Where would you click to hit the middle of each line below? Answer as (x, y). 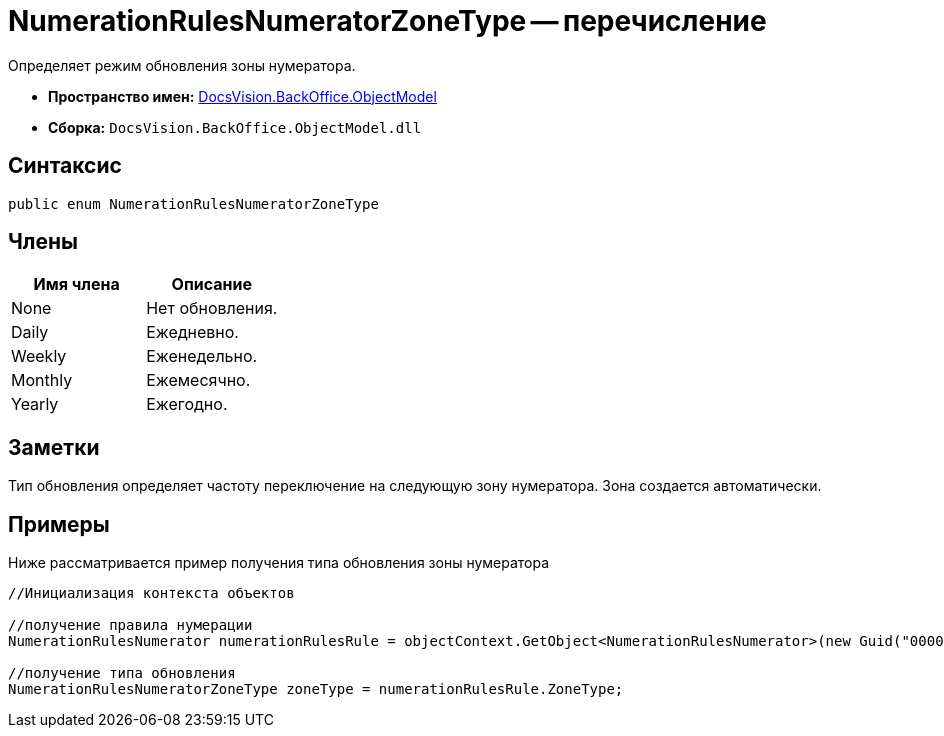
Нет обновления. (212, 308)
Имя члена (76, 284)
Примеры (59, 524)
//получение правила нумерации (130, 625)
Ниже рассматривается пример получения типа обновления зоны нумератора (279, 563)
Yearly (35, 404)
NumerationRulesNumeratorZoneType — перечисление (387, 21)
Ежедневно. (192, 332)
